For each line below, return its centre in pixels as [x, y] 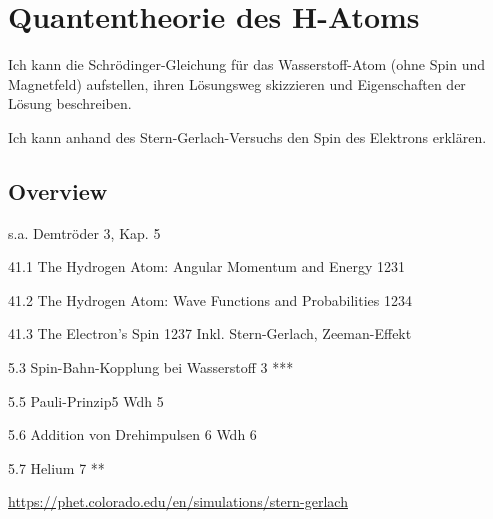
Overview [58, 190]
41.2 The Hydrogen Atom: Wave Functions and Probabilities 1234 [210, 299]
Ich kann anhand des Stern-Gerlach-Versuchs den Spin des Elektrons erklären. [247, 136]
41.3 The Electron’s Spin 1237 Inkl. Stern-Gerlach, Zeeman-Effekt [210, 333]
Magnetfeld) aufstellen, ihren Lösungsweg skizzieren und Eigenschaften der [237, 83]
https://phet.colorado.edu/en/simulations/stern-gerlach [178, 501]
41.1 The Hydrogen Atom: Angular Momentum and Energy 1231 [206, 266]
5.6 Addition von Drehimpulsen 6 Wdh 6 [132, 434]
